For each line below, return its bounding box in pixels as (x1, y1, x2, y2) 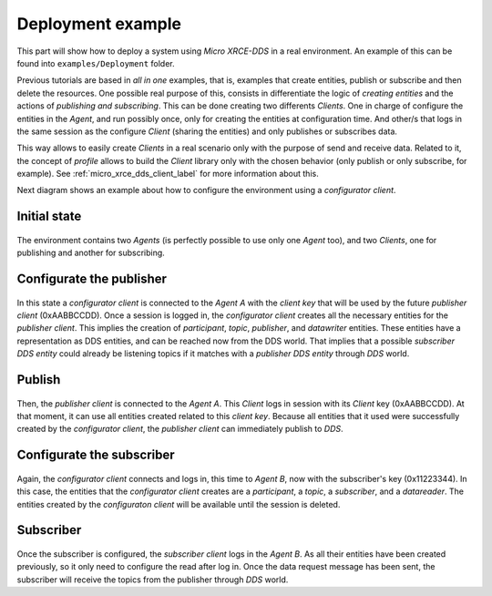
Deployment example (16, 14, 182, 34)
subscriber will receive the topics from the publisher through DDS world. (16, 574, 289, 585)
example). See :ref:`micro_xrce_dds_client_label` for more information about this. (16, 169, 319, 180)
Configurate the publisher (16, 272, 168, 287)
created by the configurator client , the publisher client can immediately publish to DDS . (16, 424, 343, 435)
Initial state (16, 209, 82, 224)
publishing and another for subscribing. (16, 247, 166, 259)
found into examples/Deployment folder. (16, 57, 175, 68)
